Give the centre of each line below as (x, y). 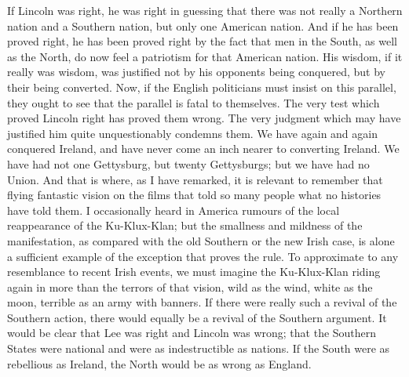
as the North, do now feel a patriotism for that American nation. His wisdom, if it (205, 56)
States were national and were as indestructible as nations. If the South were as (199, 348)
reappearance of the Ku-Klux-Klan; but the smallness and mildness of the (185, 225)
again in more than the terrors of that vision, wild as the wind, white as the (190, 286)
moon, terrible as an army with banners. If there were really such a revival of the (202, 302)
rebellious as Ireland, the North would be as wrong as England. (159, 363)
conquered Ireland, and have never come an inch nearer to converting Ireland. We (203, 149)
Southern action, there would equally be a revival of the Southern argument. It (197, 317)
